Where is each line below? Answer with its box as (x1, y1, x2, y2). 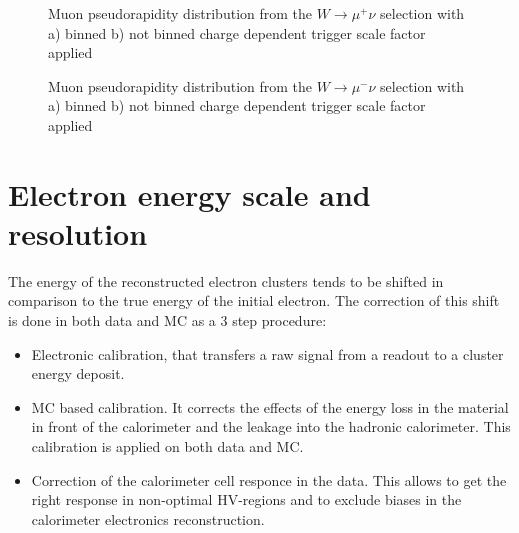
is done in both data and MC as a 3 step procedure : (8, 310, 327, 331)
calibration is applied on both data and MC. (31, 436, 304, 457)
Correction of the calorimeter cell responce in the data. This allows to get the (31, 469, 507, 490)
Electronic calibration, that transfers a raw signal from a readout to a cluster (31, 343, 504, 364)
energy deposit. (31, 363, 125, 384)
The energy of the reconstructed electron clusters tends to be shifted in (8, 270, 444, 291)
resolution (8, 212, 148, 253)
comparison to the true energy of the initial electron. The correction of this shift (8, 290, 500, 311)
